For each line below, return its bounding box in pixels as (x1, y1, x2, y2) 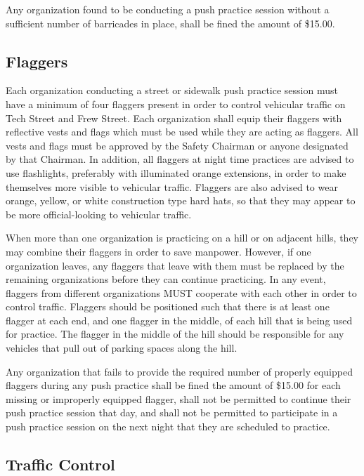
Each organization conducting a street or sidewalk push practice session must (6, 83, 338, 98)
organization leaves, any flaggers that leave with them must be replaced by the (6, 258, 344, 272)
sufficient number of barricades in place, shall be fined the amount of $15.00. (6, 15, 335, 30)
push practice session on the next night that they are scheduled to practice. (6, 419, 330, 434)
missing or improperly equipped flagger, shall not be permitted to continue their (6, 391, 351, 406)
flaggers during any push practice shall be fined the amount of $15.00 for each (6, 378, 341, 392)
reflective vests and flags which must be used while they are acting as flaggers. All (6, 124, 358, 139)
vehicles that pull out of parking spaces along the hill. (6, 341, 238, 355)
